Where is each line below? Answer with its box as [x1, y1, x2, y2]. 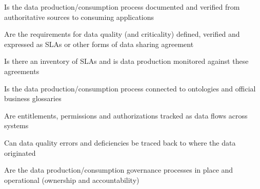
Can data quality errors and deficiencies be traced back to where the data [4, 137, 236, 148]
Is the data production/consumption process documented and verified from [4, 2, 240, 12]
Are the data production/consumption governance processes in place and [4, 164, 233, 175]
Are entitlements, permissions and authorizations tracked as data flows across [4, 110, 248, 121]
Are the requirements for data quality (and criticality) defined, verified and [4, 29, 240, 39]
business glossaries [4, 93, 62, 104]
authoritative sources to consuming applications [4, 11, 154, 22]
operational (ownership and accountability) [4, 174, 139, 185]
